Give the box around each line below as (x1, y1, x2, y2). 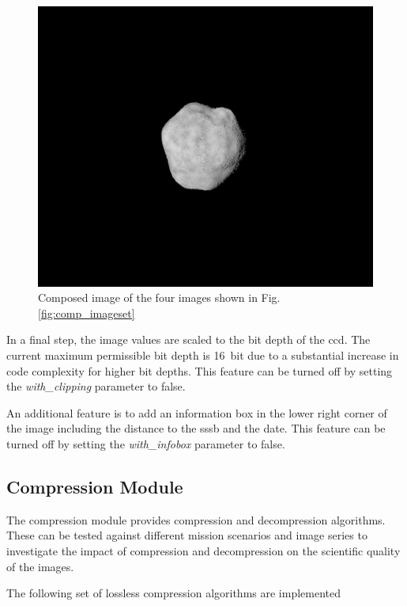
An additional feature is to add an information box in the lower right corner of (6, 404, 387, 421)
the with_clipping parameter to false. (6, 378, 186, 394)
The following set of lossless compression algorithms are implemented (6, 585, 341, 601)
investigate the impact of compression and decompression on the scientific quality (6, 542, 401, 558)
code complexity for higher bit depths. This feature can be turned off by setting (6, 362, 393, 379)
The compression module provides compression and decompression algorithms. (6, 511, 386, 528)
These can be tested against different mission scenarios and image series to (6, 527, 367, 543)
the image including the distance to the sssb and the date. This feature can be (6, 420, 386, 436)
